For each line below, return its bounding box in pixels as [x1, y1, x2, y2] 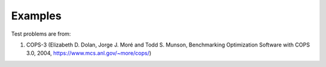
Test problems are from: [11, 30, 71, 37]
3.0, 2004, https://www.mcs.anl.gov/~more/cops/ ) [26, 49, 152, 57]
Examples [11, 9, 62, 22]
